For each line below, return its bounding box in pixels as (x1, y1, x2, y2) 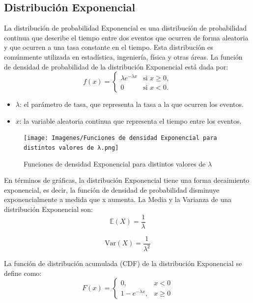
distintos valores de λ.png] (24, 144, 119, 152)
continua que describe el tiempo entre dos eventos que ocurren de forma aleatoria (4, 32, 249, 42)
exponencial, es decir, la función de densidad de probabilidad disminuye (4, 184, 220, 195)
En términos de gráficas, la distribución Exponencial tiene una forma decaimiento (4, 175, 250, 185)
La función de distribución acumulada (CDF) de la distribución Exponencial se (4, 258, 242, 269)
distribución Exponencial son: (4, 204, 93, 214)
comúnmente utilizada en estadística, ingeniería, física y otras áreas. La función (4, 51, 243, 62)
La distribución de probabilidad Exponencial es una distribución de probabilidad (4, 23, 247, 33)
